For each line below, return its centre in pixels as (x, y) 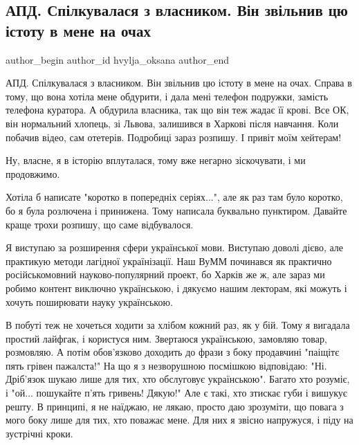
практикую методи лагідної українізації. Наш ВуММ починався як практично (169, 261)
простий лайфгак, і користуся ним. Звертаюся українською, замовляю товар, (166, 338)
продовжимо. (33, 173)
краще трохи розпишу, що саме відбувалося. (100, 224)
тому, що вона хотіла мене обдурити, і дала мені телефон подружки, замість (167, 96)
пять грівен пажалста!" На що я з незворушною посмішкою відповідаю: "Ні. (166, 365)
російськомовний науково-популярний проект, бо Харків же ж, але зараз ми (165, 274)
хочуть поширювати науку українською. (89, 301)
